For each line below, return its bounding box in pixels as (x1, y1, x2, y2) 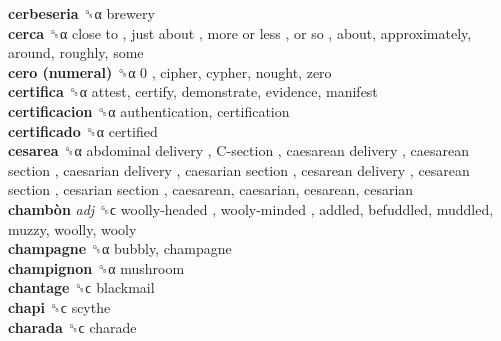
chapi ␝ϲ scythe (8, 296, 111, 317)
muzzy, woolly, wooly (8, 218, 137, 239)
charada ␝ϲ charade (8, 316, 137, 337)
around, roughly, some (8, 42, 144, 63)
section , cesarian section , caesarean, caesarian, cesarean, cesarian (8, 179, 414, 200)
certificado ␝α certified (8, 120, 158, 141)
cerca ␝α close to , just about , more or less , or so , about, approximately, (8, 22, 472, 43)
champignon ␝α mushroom (8, 257, 185, 278)
